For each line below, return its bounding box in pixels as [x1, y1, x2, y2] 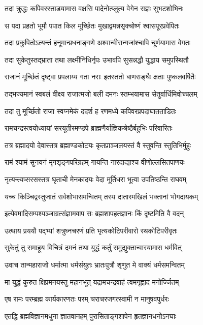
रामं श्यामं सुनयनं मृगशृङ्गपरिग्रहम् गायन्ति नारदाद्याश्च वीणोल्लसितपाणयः [5, 157, 185, 167]
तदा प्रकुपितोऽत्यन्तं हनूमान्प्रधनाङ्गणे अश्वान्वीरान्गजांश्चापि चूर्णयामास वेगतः [5, 37, 191, 48]
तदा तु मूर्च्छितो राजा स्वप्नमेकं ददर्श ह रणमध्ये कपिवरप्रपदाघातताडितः [5, 105, 177, 116]
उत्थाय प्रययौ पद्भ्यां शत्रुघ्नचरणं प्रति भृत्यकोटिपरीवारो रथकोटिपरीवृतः [5, 225, 178, 235]
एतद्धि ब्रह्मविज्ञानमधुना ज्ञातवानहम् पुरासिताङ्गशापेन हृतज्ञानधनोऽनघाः [5, 310, 177, 321]
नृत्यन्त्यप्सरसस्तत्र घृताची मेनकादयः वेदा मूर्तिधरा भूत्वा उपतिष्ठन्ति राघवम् [5, 173, 187, 184]
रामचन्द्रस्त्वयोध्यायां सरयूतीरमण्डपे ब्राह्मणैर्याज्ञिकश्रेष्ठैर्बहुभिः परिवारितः [5, 123, 173, 133]
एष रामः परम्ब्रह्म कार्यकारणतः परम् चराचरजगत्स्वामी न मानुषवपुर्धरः [5, 293, 169, 304]
